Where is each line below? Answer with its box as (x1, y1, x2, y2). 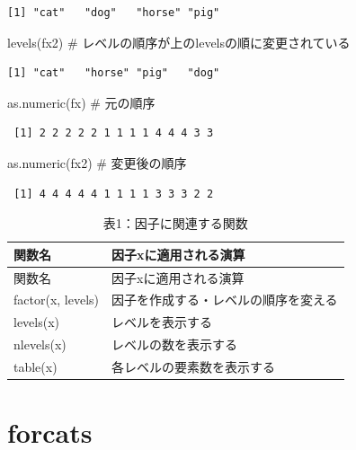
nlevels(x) (13, 335, 67, 354)
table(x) (13, 357, 58, 375)
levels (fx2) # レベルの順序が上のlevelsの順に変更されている (7, 32, 351, 51)
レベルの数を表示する (111, 335, 238, 354)
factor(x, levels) (13, 290, 100, 309)
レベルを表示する (111, 313, 213, 331)
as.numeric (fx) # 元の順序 (7, 93, 156, 111)
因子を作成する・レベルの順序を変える (111, 290, 338, 309)
